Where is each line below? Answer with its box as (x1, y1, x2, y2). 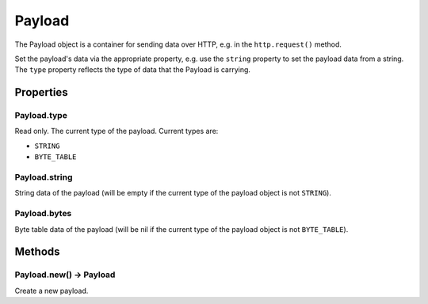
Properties (14, 85, 68, 99)
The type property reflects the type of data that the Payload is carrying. (14, 65, 251, 74)
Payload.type (14, 110, 67, 121)
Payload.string (14, 172, 73, 183)
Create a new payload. (14, 286, 89, 295)
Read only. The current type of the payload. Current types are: (14, 127, 219, 136)
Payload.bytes (14, 208, 72, 219)
